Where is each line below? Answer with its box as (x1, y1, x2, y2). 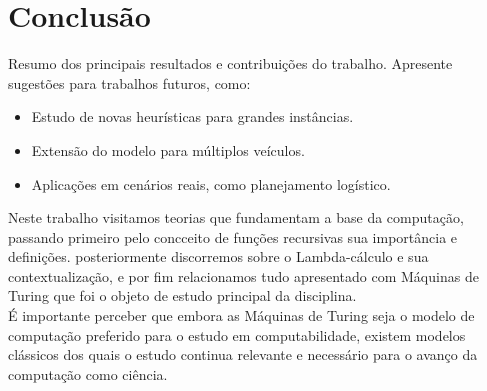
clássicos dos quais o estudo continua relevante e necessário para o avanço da (8, 344, 478, 365)
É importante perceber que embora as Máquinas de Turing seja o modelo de (8, 305, 475, 326)
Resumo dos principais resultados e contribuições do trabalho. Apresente (8, 53, 453, 74)
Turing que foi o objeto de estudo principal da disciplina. (8, 285, 357, 306)
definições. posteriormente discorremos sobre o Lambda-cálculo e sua (8, 246, 429, 267)
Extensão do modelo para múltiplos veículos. (31, 139, 305, 160)
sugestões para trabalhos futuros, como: (8, 72, 251, 93)
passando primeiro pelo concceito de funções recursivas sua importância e (8, 226, 458, 247)
